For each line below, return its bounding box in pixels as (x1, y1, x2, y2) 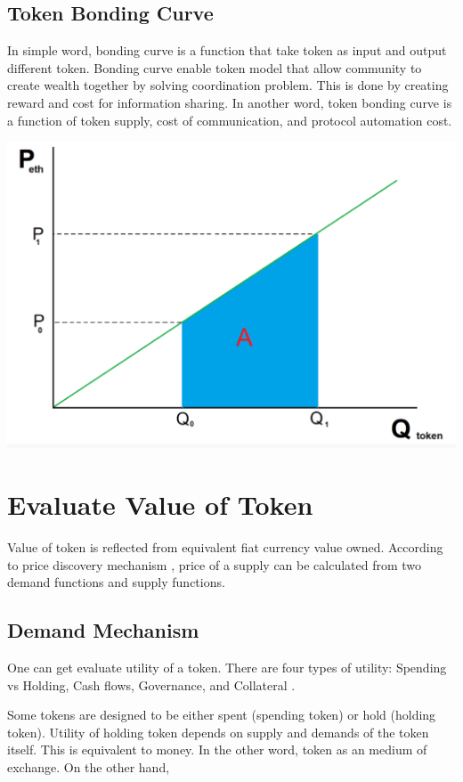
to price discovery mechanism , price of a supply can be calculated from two (7, 555, 422, 574)
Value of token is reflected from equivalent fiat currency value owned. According (7, 537, 443, 556)
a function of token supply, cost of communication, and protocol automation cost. (7, 110, 452, 129)
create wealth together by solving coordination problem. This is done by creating (7, 76, 449, 94)
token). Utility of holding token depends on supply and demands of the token (7, 722, 429, 741)
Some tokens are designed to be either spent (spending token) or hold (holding (7, 705, 436, 724)
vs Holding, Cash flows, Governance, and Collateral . (7, 675, 296, 694)
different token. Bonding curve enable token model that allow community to (7, 58, 422, 77)
